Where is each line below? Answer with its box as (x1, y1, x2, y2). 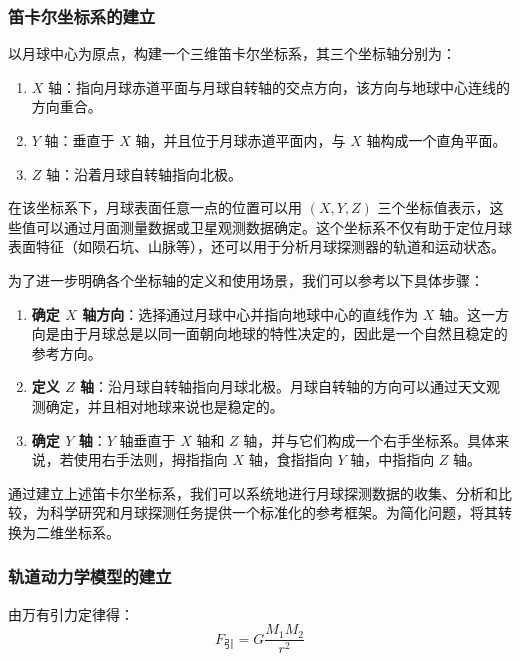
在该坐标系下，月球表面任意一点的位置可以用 (8, 197, 302, 218)
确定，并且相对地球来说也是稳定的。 (45, 395, 284, 416)
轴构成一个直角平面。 (366, 130, 507, 150)
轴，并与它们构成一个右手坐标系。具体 (243, 429, 496, 450)
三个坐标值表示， (377, 197, 490, 218)
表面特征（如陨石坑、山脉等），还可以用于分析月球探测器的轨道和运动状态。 (8, 236, 505, 257)
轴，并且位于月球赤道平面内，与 (135, 130, 346, 150)
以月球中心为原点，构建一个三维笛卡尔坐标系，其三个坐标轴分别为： (8, 43, 456, 64)
